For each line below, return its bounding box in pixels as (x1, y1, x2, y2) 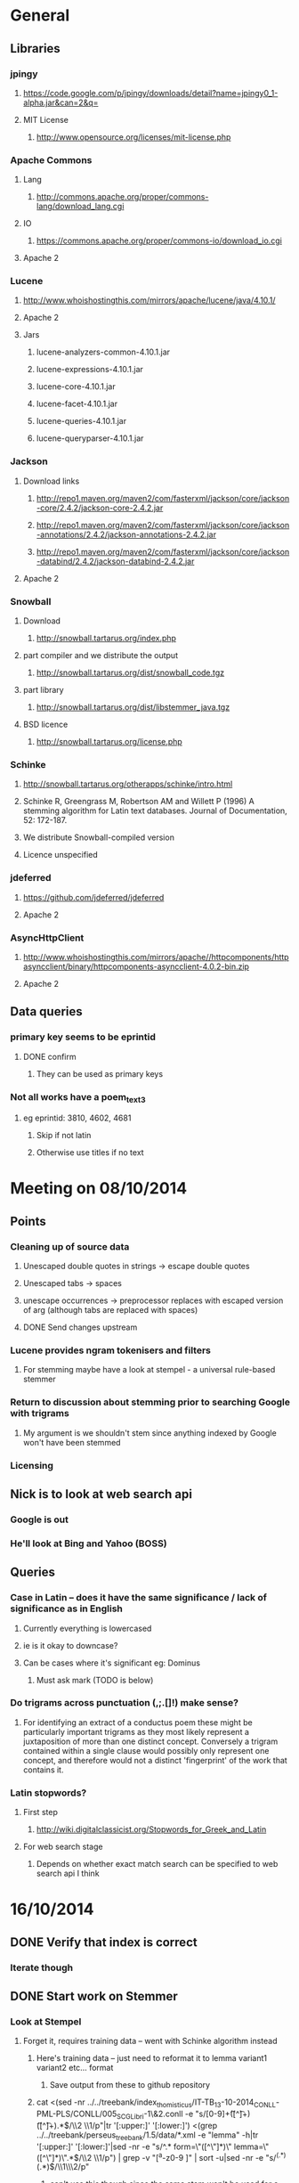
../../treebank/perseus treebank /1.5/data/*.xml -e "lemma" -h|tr (36, 2130, 259, 2142)
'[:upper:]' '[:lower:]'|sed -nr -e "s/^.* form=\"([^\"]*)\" (36, 2141, 232, 2152)
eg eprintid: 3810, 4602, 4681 (22, 1112, 132, 1123)
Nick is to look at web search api (10, 1487, 192, 1502)
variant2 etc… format (36, 2063, 114, 2073)
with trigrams (10, 1407, 69, 1420)
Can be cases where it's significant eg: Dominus (22, 1658, 201, 1668)
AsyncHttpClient (10, 932, 85, 944)
